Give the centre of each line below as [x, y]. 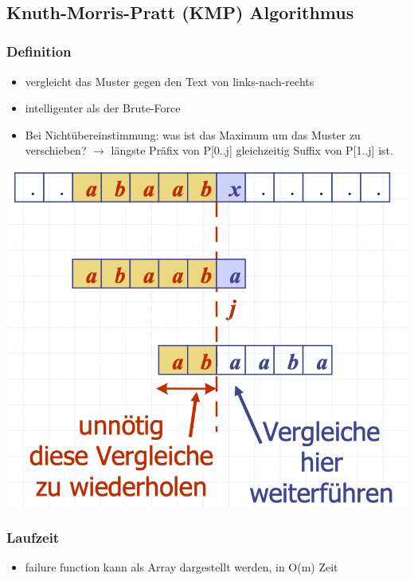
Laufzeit [33, 538]
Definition [39, 51]
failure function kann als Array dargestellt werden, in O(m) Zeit [182, 567]
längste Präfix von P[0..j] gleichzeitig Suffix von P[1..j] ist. [252, 150]
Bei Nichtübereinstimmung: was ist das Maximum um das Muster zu [193, 134]
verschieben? [56, 150]
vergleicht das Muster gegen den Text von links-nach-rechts [170, 81]
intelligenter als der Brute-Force [103, 108]
